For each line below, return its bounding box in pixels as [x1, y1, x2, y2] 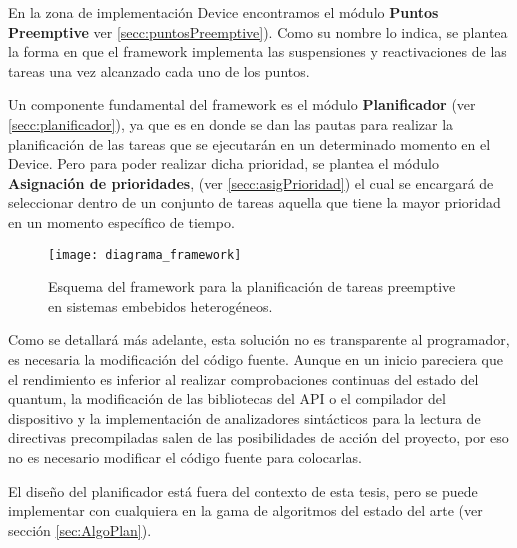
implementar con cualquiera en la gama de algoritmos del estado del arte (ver [8, 500, 483, 521]
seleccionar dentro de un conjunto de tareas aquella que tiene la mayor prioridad [8, 192, 501, 213]
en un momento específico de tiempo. [8, 211, 235, 232]
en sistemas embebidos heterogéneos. [48, 295, 273, 316]
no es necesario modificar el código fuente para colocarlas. [8, 446, 362, 467]
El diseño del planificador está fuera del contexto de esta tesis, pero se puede [8, 480, 478, 501]
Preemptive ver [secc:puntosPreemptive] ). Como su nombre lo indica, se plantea [8, 21, 508, 42]
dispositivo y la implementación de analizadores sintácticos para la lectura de [8, 407, 481, 428]
